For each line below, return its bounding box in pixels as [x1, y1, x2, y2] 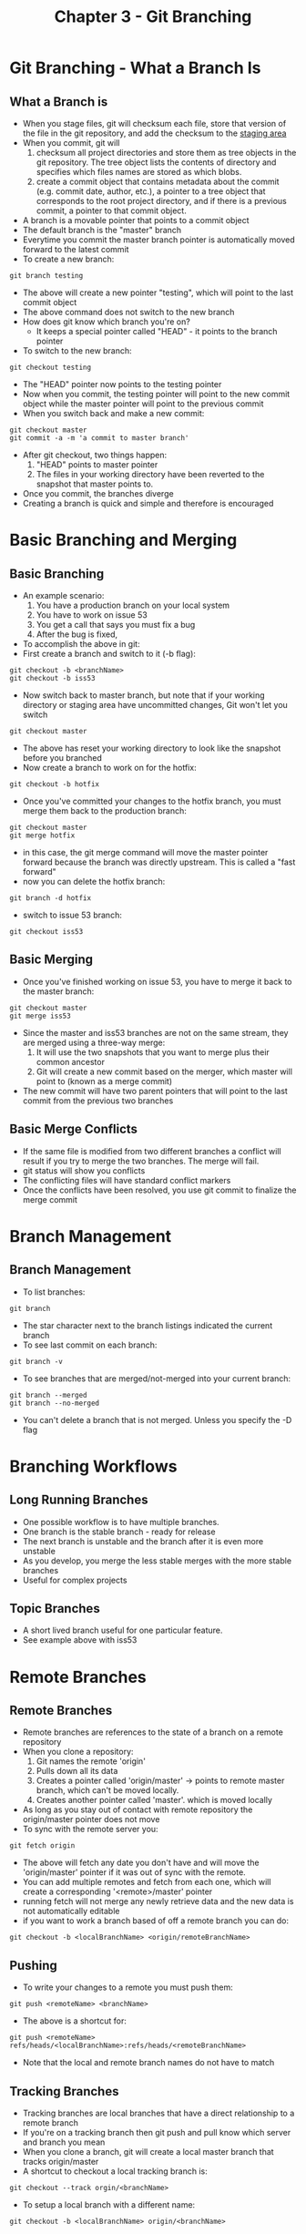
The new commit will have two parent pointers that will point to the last [22, 1085, 289, 1096]
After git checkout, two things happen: [22, 449, 168, 460]
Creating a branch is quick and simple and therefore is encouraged [22, 498, 274, 508]
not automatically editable [22, 1906, 120, 1917]
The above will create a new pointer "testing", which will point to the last [22, 287, 294, 298]
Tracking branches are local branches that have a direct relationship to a [22, 2107, 295, 2119]
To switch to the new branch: [22, 345, 132, 356]
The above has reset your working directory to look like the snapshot [22, 743, 281, 753]
